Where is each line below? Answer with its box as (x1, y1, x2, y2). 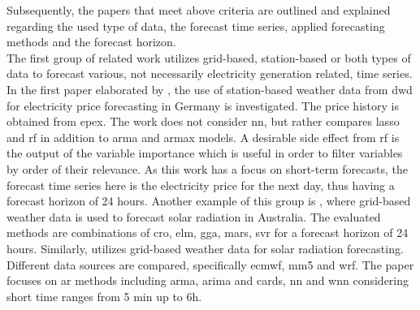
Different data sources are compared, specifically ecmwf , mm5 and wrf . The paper (6, 256, 414, 273)
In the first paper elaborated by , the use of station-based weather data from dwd (6, 80, 413, 97)
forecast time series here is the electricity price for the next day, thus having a (6, 176, 395, 193)
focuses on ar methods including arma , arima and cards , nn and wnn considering (6, 272, 409, 289)
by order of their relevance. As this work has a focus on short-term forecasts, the (6, 160, 408, 177)
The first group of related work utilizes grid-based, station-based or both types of (6, 49, 411, 66)
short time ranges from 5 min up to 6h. (6, 287, 202, 304)
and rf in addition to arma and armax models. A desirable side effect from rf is (6, 128, 400, 145)
